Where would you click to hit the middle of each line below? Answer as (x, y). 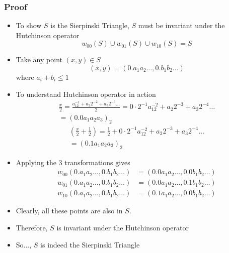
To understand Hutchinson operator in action (86, 94)
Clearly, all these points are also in (69, 211)
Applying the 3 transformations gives (73, 162)
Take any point (39, 59)
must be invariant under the (181, 25)
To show (29, 25)
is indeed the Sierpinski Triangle (90, 244)
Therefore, (32, 227)
